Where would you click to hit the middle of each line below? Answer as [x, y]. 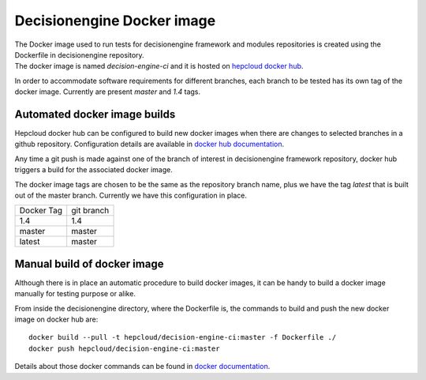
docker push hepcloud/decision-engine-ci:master [124, 348]
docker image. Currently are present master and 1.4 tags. [108, 92]
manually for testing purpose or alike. [75, 294]
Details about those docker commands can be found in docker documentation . [142, 367]
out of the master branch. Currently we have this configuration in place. [131, 195]
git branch [90, 211]
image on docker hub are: [56, 319]
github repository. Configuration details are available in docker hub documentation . [149, 144]
